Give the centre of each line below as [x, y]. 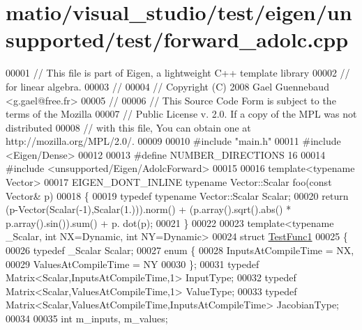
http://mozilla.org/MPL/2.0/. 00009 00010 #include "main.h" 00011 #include [173, 141]
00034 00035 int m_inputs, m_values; [87, 318]
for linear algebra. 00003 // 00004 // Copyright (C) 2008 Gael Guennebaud [167, 86]
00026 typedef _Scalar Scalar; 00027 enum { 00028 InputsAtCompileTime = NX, [180, 250]
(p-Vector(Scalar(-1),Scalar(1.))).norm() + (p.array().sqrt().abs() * [149, 209]
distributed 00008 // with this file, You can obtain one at [128, 127]
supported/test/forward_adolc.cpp [177, 39]
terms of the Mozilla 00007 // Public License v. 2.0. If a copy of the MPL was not [181, 114]
